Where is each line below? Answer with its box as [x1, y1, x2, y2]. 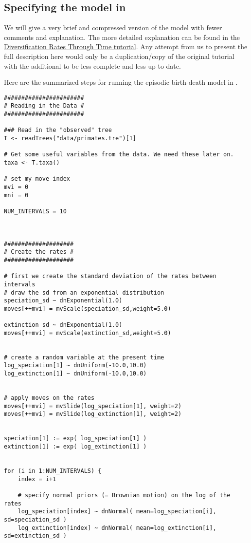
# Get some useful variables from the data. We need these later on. [4, 151, 234, 158]
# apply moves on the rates [4, 394, 95, 402]
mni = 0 [4, 191, 29, 199]
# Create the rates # [4, 248, 74, 256]
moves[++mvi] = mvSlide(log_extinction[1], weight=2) [4, 411, 182, 418]
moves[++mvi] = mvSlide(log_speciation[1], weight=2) [4, 402, 182, 410]
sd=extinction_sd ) [4, 532, 67, 540]
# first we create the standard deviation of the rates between [4, 273, 216, 280]
